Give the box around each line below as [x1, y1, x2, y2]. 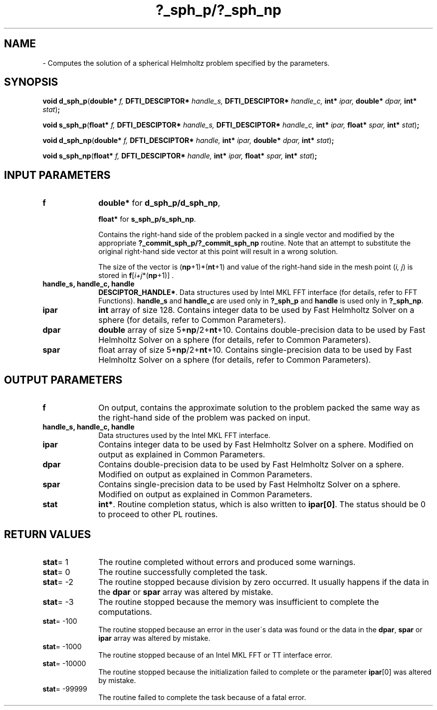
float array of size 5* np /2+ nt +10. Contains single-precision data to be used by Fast [98, 345, 412, 355]
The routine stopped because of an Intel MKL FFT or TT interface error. [98, 650, 332, 659]
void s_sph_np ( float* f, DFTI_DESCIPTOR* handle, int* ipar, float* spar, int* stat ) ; [42, 151, 317, 160]
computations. [98, 606, 152, 617]
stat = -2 [42, 576, 74, 587]
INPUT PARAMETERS [4, 168, 111, 181]
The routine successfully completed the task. [98, 567, 268, 577]
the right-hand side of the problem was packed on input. [98, 413, 310, 423]
